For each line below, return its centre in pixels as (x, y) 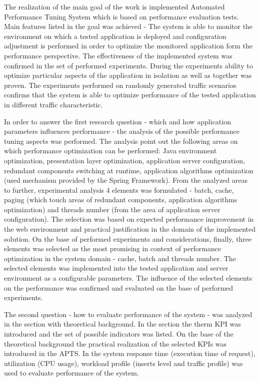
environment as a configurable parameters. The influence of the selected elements (128, 278)
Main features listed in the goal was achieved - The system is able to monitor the (128, 26)
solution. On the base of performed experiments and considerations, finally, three (128, 238)
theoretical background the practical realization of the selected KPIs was (115, 343)
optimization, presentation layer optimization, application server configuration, (124, 160)
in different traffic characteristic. (53, 104)
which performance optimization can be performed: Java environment (110, 151)
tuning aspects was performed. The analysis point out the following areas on (121, 141)
